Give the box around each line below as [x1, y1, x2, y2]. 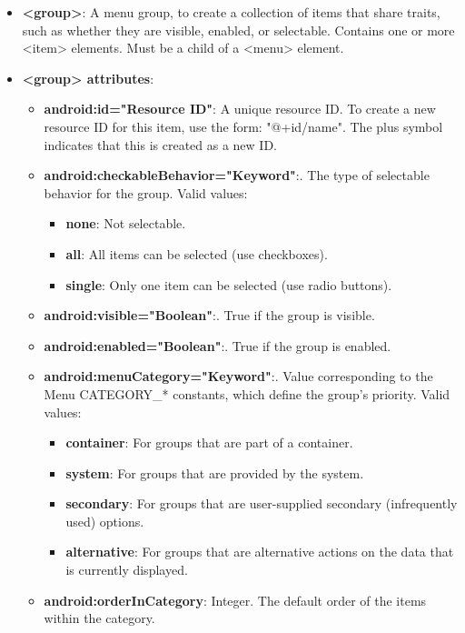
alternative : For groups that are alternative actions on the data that [65, 542, 454, 561]
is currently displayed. [65, 560, 188, 579]
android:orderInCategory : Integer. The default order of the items [44, 590, 427, 609]
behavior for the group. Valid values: [44, 183, 248, 202]
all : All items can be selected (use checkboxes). [65, 244, 328, 263]
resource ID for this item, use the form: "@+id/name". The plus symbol [44, 116, 443, 136]
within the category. [44, 608, 155, 628]
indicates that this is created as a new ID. [44, 135, 277, 154]
